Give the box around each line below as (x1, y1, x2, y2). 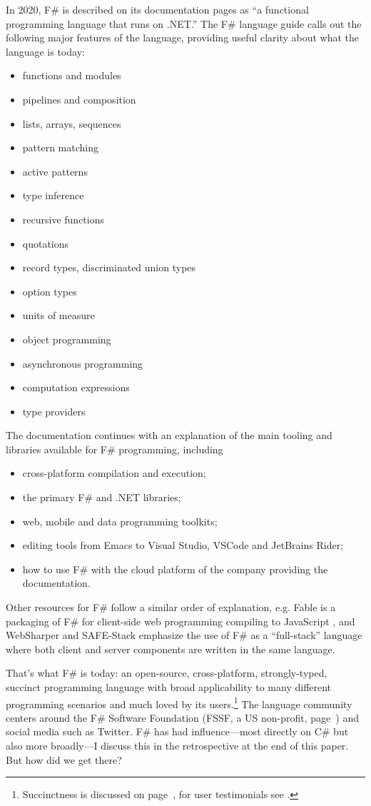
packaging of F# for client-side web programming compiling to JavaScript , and (6, 613, 355, 628)
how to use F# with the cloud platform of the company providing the (22, 561, 328, 576)
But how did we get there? (6, 752, 122, 767)
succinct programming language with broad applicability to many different (6, 680, 332, 694)
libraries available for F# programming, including (6, 441, 223, 456)
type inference (22, 188, 84, 203)
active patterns (22, 163, 88, 178)
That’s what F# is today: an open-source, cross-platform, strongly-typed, (6, 665, 327, 680)
